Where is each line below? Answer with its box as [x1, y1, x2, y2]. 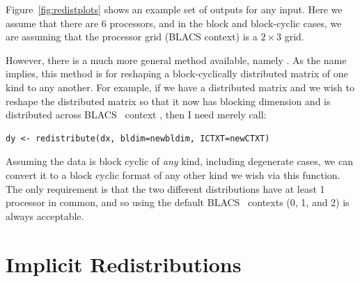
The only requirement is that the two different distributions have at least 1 [6, 181, 325, 196]
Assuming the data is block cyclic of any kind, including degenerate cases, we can [6, 154, 353, 169]
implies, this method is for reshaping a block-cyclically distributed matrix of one [6, 66, 348, 81]
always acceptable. [6, 208, 84, 223]
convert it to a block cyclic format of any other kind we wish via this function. [6, 167, 341, 182]
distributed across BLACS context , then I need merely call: [6, 107, 267, 122]
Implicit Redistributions [6, 249, 242, 278]
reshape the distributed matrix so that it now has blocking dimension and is [6, 93, 331, 108]
